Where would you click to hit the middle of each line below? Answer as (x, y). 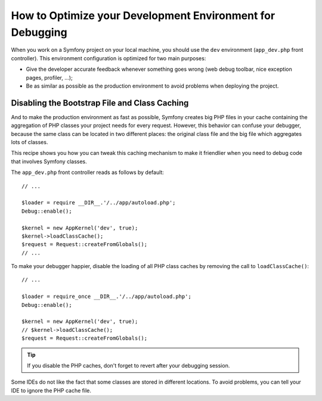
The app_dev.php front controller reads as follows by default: (87, 172)
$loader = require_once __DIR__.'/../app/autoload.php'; (107, 297)
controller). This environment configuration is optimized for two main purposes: (109, 58)
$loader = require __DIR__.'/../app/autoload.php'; (99, 203)
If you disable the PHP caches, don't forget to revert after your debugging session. (129, 365)
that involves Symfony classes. (49, 161)
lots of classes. (30, 142)
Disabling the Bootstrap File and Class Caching (100, 103)
